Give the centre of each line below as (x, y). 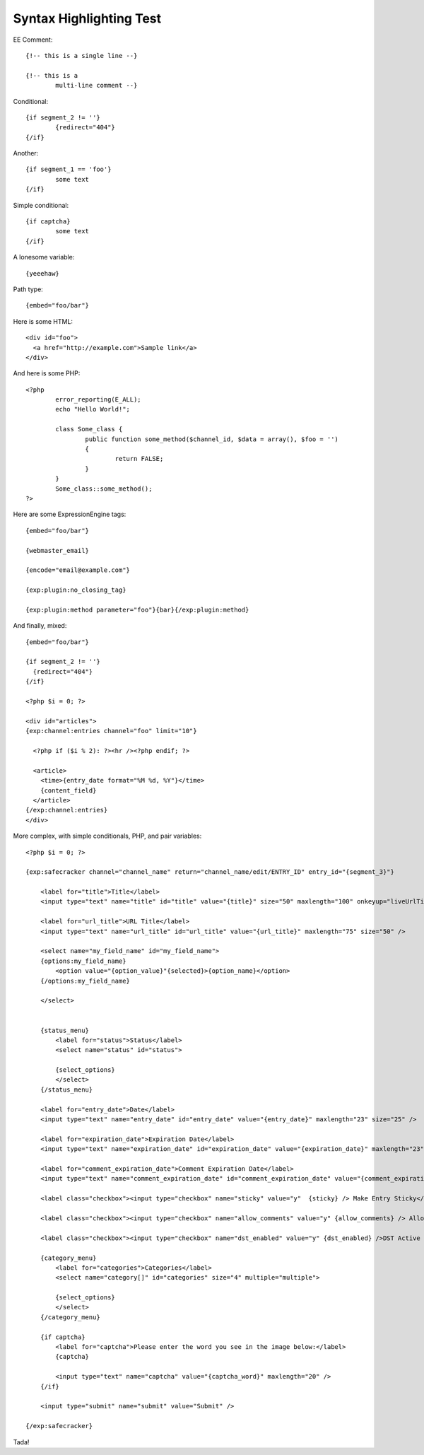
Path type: (28, 289)
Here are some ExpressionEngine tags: (70, 514)
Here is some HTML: (43, 321)
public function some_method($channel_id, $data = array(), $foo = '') (212, 439)
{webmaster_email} (58, 550)
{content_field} (68, 790)
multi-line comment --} (96, 86)
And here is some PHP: (47, 373)
